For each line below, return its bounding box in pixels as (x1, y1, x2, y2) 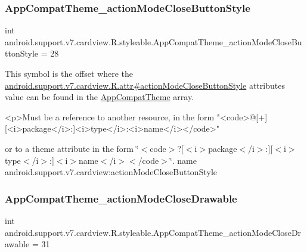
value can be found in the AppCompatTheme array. (5, 91, 194, 103)
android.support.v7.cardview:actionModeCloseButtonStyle (5, 166, 217, 178)
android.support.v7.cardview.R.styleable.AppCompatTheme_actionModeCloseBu (5, 35, 302, 48)
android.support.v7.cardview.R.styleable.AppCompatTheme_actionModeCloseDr (5, 226, 302, 238)
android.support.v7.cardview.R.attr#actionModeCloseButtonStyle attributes (5, 79, 285, 91)
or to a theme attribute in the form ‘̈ (5, 142, 139, 154)
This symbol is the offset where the (5, 67, 133, 79)
